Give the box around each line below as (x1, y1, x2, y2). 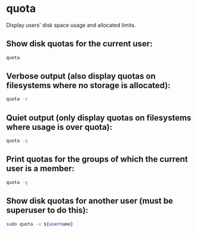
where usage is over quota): (6, 122, 113, 132)
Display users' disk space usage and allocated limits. (6, 21, 136, 29)
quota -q (6, 138, 28, 144)
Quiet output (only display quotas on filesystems (6, 113, 192, 123)
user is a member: (6, 163, 75, 174)
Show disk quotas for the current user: (6, 39, 153, 49)
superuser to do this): (6, 205, 88, 216)
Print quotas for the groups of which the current (6, 154, 188, 164)
